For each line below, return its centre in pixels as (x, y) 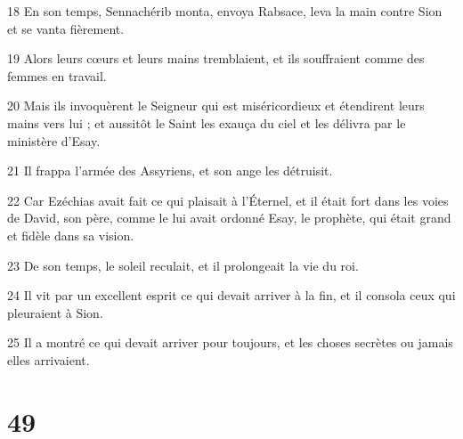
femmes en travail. (57, 75)
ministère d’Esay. (54, 140)
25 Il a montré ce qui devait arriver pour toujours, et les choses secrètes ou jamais (230, 342)
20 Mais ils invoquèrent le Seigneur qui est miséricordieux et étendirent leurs (216, 106)
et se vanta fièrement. (66, 28)
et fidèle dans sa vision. (71, 235)
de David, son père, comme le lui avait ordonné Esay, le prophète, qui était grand (229, 218)
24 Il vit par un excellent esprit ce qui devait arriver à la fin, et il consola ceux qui (231, 295)
